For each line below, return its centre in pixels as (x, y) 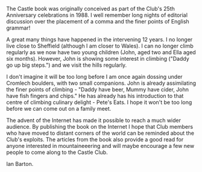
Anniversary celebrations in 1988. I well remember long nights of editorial (97, 15)
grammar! (18, 28)
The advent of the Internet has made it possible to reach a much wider (93, 120)
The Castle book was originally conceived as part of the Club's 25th (90, 9)
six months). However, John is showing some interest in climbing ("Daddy (98, 59)
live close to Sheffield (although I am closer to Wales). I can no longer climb (100, 46)
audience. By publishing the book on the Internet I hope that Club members (100, 127)
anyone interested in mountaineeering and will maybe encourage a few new (100, 146)
